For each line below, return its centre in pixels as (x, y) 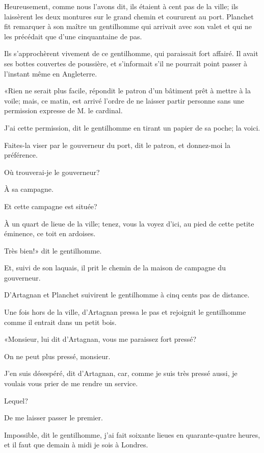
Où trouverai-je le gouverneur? (52, 172)
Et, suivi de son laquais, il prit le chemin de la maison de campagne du (115, 268)
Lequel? (16, 400)
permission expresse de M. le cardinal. (63, 110)
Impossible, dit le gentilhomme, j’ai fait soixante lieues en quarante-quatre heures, (132, 434)
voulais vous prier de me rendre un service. (71, 383)
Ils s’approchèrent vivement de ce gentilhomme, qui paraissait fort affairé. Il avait (131, 53)
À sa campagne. (29, 189)
